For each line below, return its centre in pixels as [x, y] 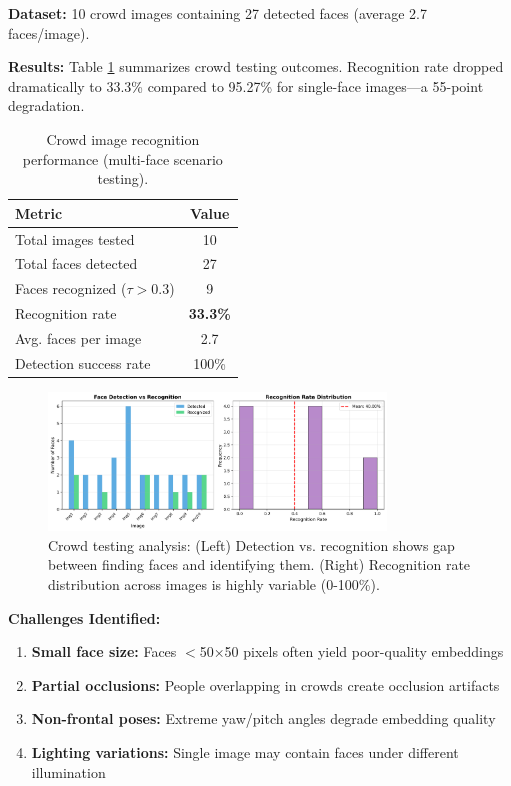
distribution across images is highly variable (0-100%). [214, 583]
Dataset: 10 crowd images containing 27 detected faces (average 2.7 [217, 13]
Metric [39, 212]
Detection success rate [83, 362]
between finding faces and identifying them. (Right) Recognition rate [259, 564]
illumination [68, 771]
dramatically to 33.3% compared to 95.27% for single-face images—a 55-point [246, 85]
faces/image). [49, 32]
